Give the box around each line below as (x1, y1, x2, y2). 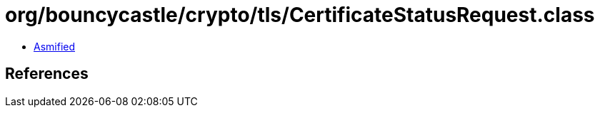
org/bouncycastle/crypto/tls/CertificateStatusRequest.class (5, 3, 595, 27)
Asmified (34, 40, 76, 53)
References (5, 65, 89, 83)
